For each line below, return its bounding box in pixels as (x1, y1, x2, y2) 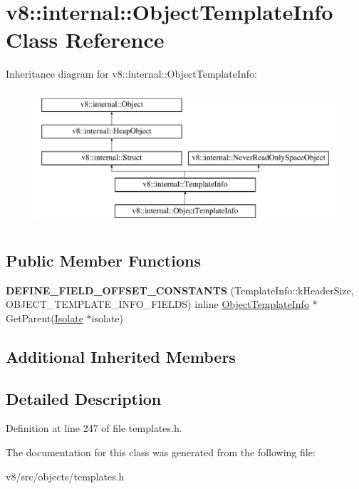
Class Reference (6, 25, 165, 54)
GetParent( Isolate (6, 310, 83, 325)
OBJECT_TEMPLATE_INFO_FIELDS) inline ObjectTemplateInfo (6, 297, 309, 312)
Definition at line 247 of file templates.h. (6, 421, 182, 436)
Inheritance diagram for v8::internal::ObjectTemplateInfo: (6, 66, 257, 81)
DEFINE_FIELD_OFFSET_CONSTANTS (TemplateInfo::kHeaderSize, (6, 282, 354, 297)
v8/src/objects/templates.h (6, 468, 125, 483)
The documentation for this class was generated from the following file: (6, 445, 316, 460)
